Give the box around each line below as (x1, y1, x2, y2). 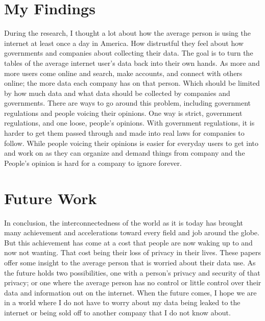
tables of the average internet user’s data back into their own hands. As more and (4, 57, 260, 68)
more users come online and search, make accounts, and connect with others (4, 67, 243, 78)
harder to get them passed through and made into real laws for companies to (4, 128, 245, 138)
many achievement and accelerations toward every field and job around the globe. (4, 227, 259, 238)
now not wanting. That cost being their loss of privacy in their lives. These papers (4, 247, 261, 258)
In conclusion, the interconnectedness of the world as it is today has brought (4, 217, 244, 228)
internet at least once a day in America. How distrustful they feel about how (4, 37, 244, 48)
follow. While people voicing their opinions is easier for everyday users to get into (4, 137, 258, 148)
